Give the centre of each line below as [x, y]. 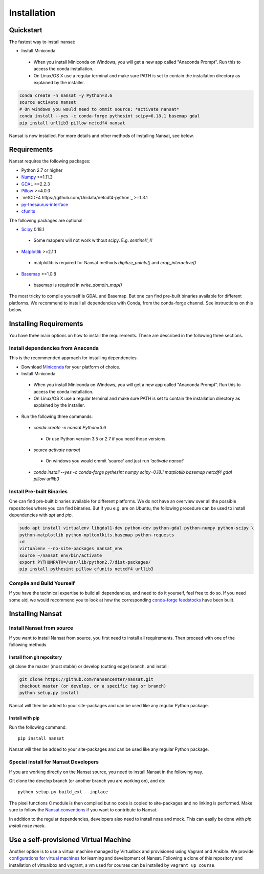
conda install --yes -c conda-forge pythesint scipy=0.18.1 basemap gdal [110, 116]
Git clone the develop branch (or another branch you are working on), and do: [87, 781]
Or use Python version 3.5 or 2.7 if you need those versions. [106, 438]
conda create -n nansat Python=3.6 [70, 428]
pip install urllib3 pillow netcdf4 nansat [72, 123]
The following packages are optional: [46, 220]
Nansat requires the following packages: [50, 161]
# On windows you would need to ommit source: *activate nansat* [99, 109]
